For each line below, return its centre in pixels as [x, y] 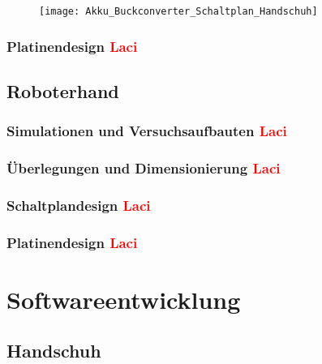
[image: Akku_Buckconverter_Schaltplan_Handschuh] [178, 11]
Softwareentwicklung [124, 299]
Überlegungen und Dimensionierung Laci [144, 168]
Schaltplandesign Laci [79, 205]
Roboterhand [63, 90]
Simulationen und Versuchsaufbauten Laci [147, 131]
